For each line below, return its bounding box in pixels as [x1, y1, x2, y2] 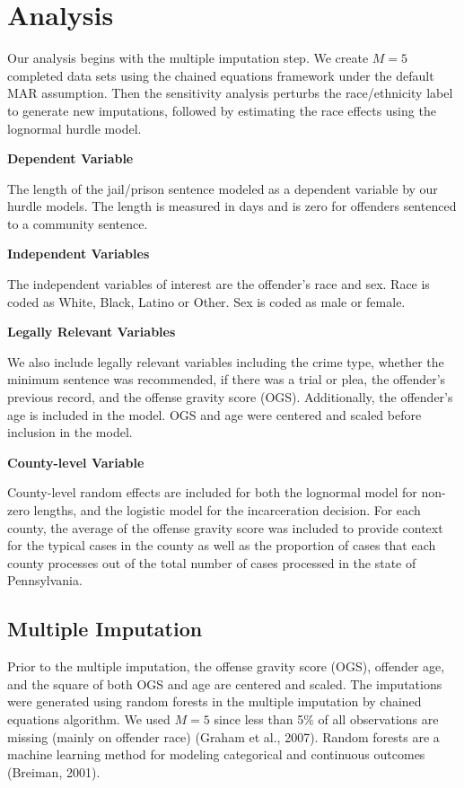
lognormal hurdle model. [7, 118, 142, 137]
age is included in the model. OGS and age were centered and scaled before [7, 405, 422, 424]
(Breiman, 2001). [7, 762, 101, 781]
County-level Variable [7, 452, 144, 471]
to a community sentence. [7, 214, 148, 232]
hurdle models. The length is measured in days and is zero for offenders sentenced [7, 197, 457, 215]
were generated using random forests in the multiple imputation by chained [7, 692, 422, 711]
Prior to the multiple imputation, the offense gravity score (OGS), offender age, [7, 657, 445, 676]
